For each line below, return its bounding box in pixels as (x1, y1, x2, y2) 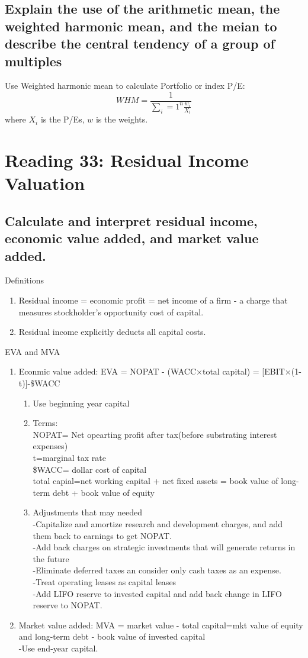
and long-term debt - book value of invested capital (18, 630, 206, 643)
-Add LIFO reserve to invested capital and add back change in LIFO (33, 587, 282, 599)
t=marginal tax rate (33, 451, 106, 463)
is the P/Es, (40, 113, 85, 125)
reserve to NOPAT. (33, 599, 102, 611)
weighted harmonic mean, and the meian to (5, 17, 277, 35)
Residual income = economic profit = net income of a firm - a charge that (18, 294, 288, 307)
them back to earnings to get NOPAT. (33, 529, 172, 541)
